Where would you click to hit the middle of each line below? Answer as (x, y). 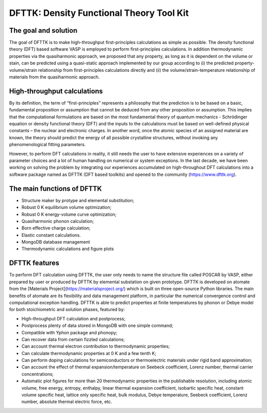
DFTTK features (34, 263)
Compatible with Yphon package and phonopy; (69, 332)
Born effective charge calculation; (56, 228)
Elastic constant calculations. (51, 235)
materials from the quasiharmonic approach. (54, 77)
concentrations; (38, 374)
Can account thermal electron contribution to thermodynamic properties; (96, 346)
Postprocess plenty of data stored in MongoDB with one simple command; (97, 326)
